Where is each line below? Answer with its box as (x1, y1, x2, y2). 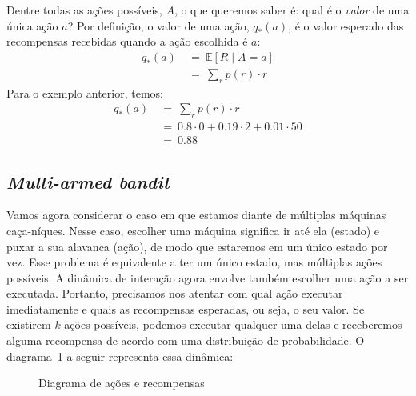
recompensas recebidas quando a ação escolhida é (6, 33, 248, 50)
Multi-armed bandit (6, 169, 170, 194)
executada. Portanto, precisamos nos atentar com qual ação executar (6, 285, 343, 302)
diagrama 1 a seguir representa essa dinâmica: (6, 347, 234, 364)
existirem (6, 316, 51, 333)
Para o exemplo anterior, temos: (6, 84, 163, 101)
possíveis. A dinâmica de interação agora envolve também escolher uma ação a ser (6, 269, 409, 286)
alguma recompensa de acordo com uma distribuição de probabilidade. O (6, 332, 365, 349)
